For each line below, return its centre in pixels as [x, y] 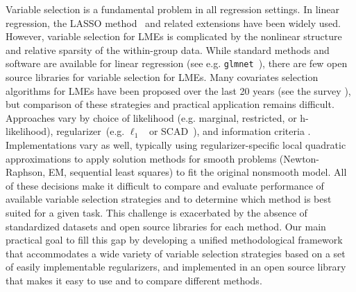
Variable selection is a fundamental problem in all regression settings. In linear [172, 9]
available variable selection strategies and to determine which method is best [169, 199]
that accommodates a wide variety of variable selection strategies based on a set [176, 253]
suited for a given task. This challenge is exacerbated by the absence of [156, 212]
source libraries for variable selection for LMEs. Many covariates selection [162, 77]
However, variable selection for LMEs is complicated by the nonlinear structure [174, 36]
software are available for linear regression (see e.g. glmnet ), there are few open [177, 63]
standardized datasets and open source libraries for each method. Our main [166, 226]
